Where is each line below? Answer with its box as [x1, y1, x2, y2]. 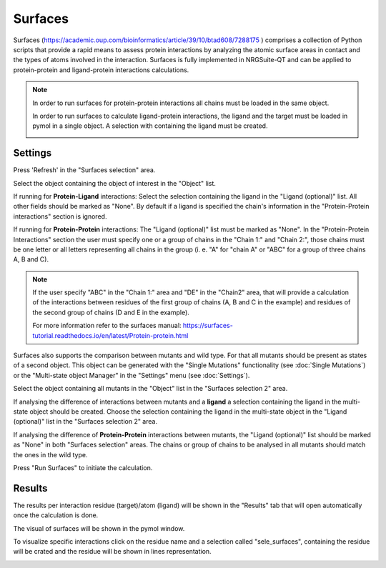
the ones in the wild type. [13, 450, 88, 459]
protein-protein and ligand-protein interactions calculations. [13, 65, 189, 74]
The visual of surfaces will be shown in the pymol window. [13, 524, 185, 532]
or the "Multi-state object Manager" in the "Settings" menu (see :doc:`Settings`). [13, 371, 250, 379]
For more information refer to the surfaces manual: [32, 322, 182, 330]
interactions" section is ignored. [13, 211, 107, 221]
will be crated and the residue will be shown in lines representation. [13, 547, 212, 556]
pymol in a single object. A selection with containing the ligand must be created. [32, 121, 268, 130]
